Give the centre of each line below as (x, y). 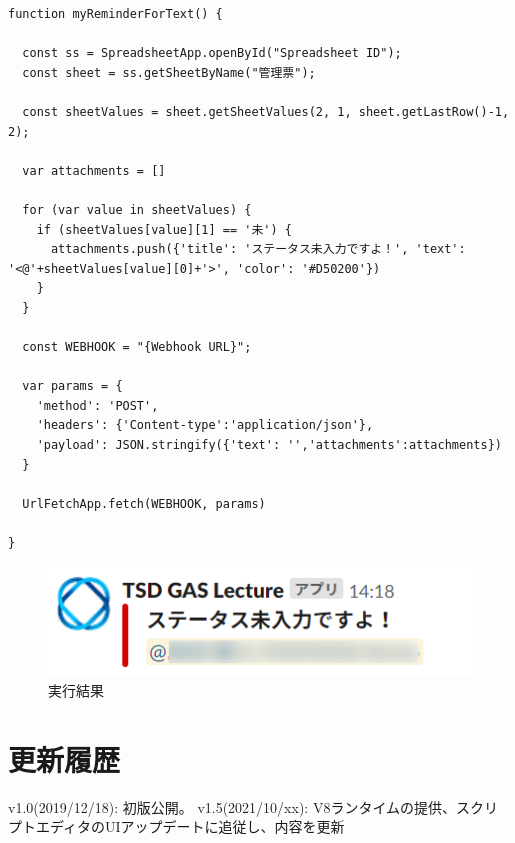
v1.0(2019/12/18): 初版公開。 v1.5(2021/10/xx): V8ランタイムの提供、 (232, 806)
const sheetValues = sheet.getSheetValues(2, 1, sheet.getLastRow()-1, (266, 111)
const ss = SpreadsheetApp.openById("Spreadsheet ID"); (212, 53)
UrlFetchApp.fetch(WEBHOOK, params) (144, 503)
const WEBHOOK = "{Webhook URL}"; (137, 347)
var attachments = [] (94, 170)
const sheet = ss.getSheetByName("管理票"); (169, 72)
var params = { (72, 386)
